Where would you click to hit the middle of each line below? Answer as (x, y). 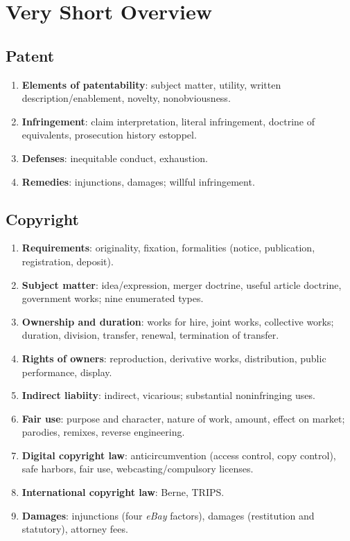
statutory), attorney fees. (75, 529)
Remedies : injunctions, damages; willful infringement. (138, 181)
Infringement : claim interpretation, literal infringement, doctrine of (168, 121)
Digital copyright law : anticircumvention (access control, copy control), (179, 455)
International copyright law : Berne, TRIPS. (123, 492)
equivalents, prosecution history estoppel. (109, 135)
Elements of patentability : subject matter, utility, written (151, 84)
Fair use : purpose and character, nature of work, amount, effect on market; (183, 418)
